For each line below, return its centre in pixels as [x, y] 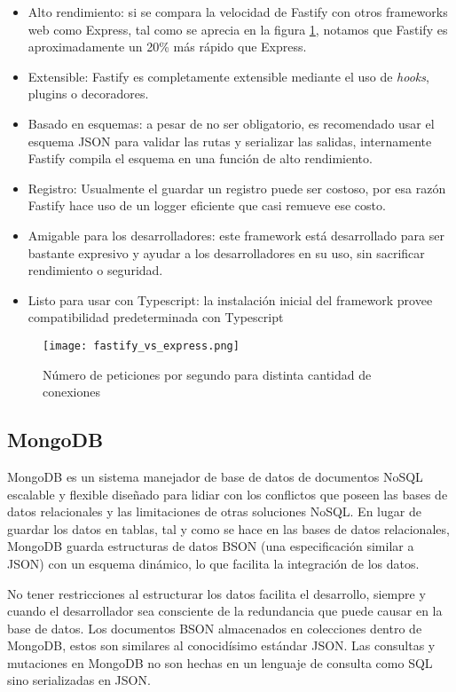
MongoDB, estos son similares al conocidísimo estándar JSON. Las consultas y [221, 645]
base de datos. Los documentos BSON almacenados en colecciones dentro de [215, 628]
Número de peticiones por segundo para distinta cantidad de [207, 374]
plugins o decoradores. [88, 94]
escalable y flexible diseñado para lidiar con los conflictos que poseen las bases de [228, 494]
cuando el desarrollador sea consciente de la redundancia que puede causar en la [225, 611]
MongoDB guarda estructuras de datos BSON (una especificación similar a [211, 546]
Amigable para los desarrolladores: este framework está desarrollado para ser [236, 235]
